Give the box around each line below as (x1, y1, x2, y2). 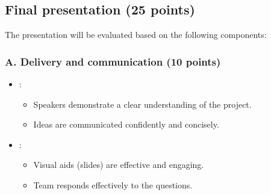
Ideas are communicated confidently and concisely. (33, 118, 219, 131)
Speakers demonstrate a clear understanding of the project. (33, 97, 252, 110)
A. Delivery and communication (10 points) (5, 54, 221, 69)
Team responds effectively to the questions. (33, 178, 193, 191)
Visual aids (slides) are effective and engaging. (33, 158, 204, 171)
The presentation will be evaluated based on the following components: (5, 28, 267, 41)
